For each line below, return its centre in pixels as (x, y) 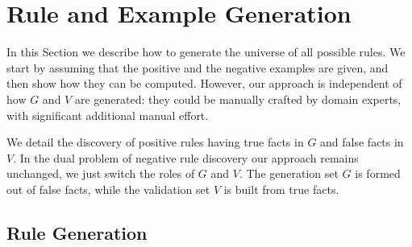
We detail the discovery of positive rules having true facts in (155, 142)
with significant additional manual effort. (108, 115)
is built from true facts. (281, 189)
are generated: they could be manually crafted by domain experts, (238, 99)
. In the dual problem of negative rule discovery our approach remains (186, 157)
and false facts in (362, 142)
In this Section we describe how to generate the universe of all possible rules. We (206, 52)
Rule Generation (77, 232)
